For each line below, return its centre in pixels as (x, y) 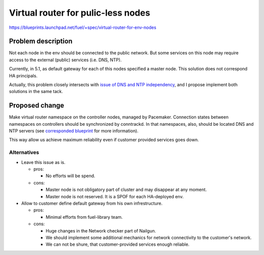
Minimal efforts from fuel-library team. (84, 217)
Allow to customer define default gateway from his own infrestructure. (92, 203)
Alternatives (24, 153)
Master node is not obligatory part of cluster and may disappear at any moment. (126, 190)
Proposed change (37, 105)
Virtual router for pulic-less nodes (80, 13)
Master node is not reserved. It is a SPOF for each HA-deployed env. (115, 196)
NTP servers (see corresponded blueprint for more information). (74, 131)
